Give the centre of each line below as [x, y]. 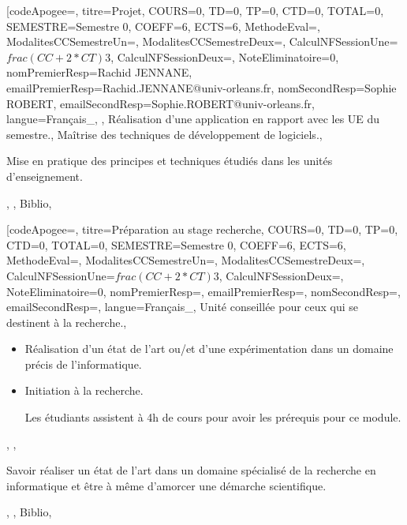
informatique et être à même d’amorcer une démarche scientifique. [166, 485]
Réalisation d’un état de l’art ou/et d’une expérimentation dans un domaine [209, 349]
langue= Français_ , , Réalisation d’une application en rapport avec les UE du [193, 119]
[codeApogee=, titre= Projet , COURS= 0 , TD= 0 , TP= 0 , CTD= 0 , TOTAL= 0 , [195, 10]
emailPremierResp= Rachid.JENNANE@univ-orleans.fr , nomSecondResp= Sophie [202, 87]
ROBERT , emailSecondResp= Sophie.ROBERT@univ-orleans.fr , [161, 103]
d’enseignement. [45, 176]
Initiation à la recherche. [84, 390]
